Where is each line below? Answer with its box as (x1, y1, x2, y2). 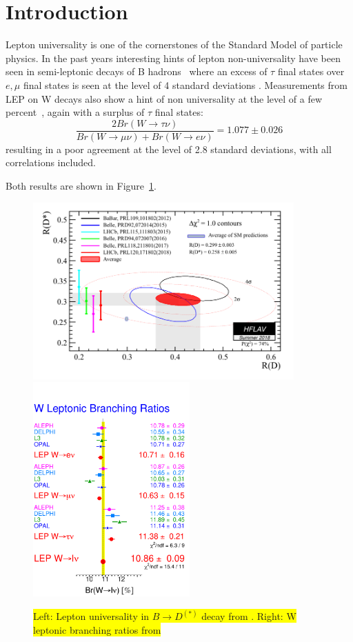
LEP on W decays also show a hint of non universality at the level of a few (6, 91, 323, 106)
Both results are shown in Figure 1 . (6, 178, 157, 192)
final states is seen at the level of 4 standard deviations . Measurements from (23, 77, 347, 92)
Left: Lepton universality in (33, 609, 150, 623)
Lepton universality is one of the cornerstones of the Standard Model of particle (6, 37, 343, 52)
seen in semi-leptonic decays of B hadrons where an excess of (6, 64, 268, 79)
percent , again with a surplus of (6, 105, 145, 119)
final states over (277, 64, 345, 79)
